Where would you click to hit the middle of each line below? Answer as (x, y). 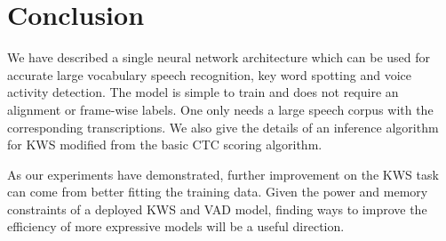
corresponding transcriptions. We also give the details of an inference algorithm (223, 127)
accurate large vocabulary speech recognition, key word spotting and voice (209, 74)
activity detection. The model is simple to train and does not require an (203, 92)
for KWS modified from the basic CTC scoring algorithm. (165, 145)
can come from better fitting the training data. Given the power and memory (218, 192)
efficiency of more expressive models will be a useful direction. (176, 226)
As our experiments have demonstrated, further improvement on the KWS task (223, 174)
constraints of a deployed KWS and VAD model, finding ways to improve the (217, 209)
